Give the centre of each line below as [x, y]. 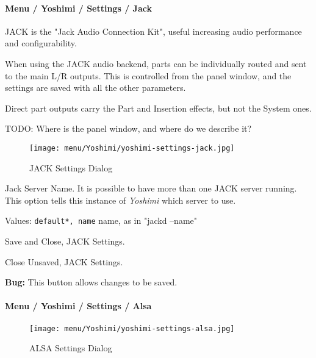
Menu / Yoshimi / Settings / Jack [78, 8]
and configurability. [41, 43]
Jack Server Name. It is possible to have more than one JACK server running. [151, 188]
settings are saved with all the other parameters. [95, 88]
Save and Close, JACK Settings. [65, 241]
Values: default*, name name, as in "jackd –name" [101, 220]
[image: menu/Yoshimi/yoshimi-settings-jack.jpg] [132, 148]
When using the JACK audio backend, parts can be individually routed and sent [156, 63]
